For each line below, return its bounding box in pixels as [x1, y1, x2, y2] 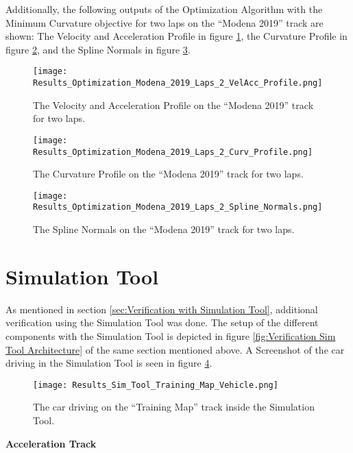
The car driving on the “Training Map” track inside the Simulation [33, 400, 315, 414]
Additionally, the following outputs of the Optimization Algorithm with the [5, 2, 323, 16]
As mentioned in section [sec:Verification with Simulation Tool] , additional [5, 302, 318, 316]
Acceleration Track [5, 436, 97, 450]
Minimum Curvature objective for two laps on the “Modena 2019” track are [5, 15, 324, 29]
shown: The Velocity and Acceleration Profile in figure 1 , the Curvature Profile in [5, 29, 348, 43]
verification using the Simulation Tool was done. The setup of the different [5, 315, 319, 330]
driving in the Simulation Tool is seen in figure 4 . [5, 356, 212, 370]
